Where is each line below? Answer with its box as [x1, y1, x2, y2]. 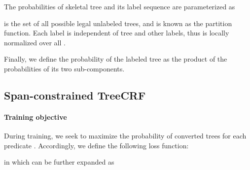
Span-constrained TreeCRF [4, 87, 146, 102]
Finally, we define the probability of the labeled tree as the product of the [4, 54, 227, 64]
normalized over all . [4, 37, 66, 47]
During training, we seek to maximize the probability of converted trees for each [4, 131, 247, 141]
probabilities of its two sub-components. [4, 63, 125, 73]
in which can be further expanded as [4, 157, 114, 167]
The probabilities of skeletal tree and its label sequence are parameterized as [4, 1, 235, 11]
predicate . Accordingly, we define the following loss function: [4, 140, 189, 150]
